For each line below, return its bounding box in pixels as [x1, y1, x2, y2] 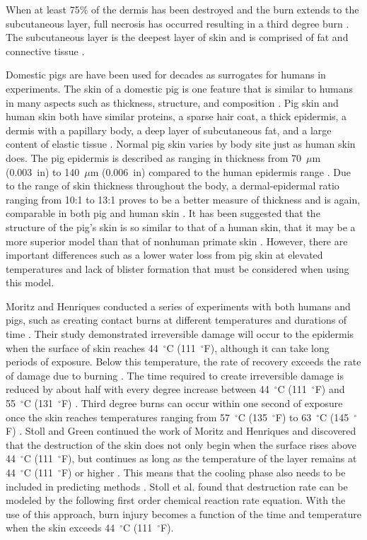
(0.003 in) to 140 [6, 164, 80, 179]
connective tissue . [6, 43, 85, 58]
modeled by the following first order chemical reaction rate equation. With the [6, 493, 346, 507]
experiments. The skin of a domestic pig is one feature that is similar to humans [6, 81, 354, 95]
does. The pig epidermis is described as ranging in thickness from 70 [6, 150, 301, 165]
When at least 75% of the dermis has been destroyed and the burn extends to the [6, 2, 359, 16]
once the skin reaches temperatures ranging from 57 [6, 409, 230, 424]
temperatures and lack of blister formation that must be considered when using [6, 261, 349, 276]
